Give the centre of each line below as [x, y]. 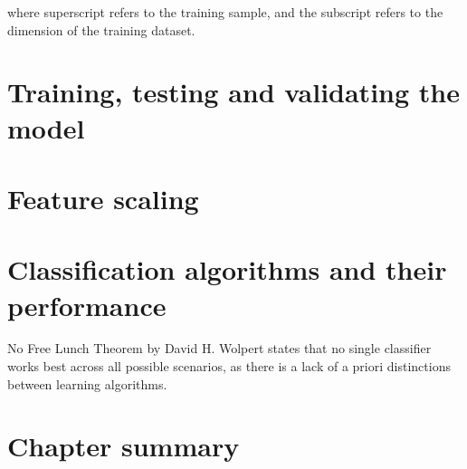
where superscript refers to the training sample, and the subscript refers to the [225, 12]
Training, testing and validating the [233, 92]
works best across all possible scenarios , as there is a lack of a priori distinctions [229, 366]
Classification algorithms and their [227, 269]
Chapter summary [124, 446]
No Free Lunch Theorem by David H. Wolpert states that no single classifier [219, 348]
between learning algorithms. [87, 383]
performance [87, 305]
